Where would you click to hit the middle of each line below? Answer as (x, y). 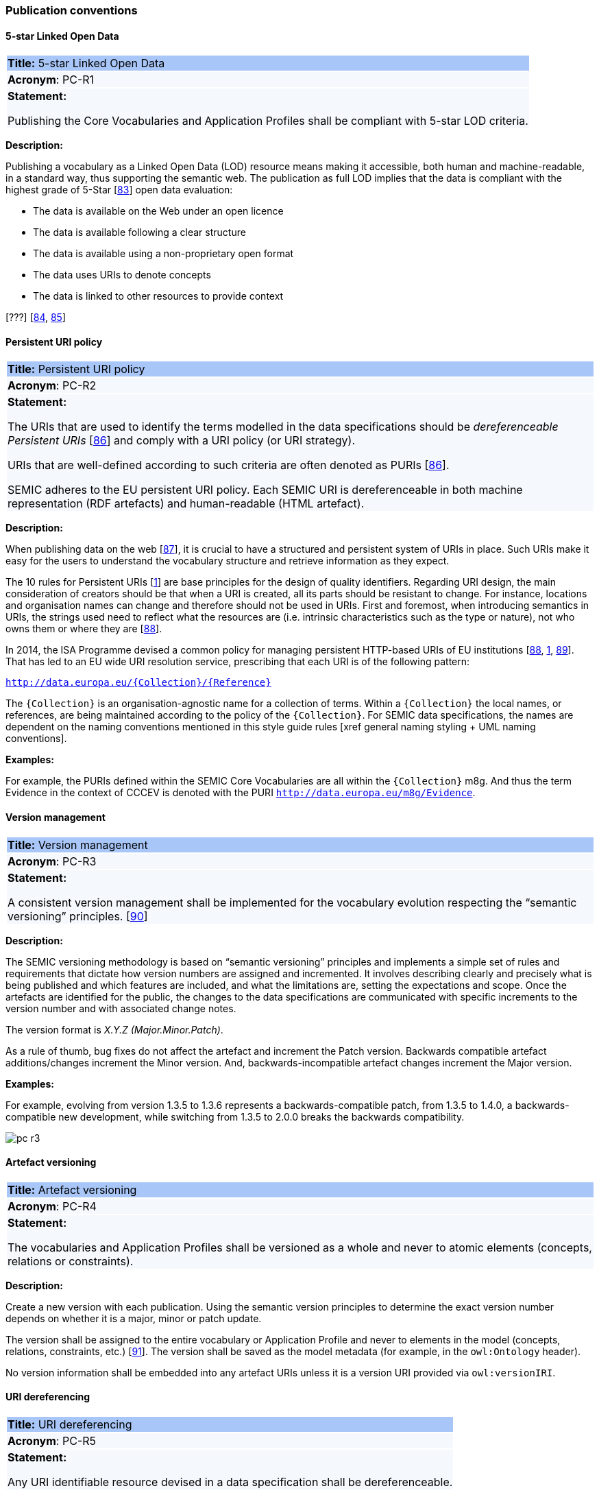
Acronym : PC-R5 (52, 1441)
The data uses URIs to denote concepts (122, 275)
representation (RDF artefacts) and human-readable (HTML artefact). (186, 504)
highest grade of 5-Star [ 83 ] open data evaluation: (119, 190)
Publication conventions (72, 10)
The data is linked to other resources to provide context (158, 296)
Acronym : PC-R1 (51, 80)
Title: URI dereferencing (70, 1425)
